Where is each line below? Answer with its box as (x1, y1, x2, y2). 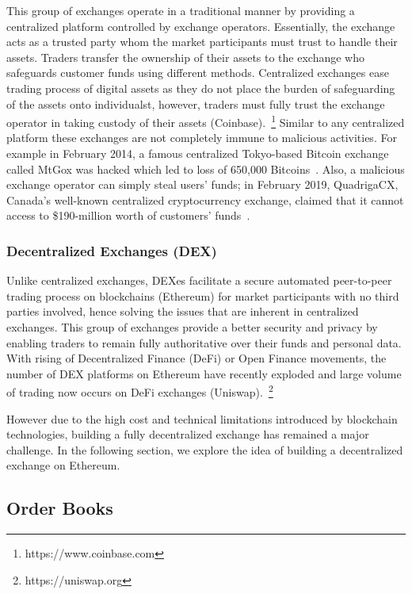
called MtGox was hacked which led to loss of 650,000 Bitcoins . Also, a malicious (6, 160, 405, 177)
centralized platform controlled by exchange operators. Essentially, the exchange (6, 17, 395, 34)
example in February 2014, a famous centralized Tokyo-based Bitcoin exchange (6, 145, 389, 161)
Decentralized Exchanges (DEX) (6, 240, 217, 260)
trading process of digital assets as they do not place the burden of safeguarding (6, 79, 395, 96)
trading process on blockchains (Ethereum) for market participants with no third (6, 287, 399, 304)
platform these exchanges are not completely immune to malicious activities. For (6, 129, 397, 146)
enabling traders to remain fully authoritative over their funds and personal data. (6, 334, 402, 351)
